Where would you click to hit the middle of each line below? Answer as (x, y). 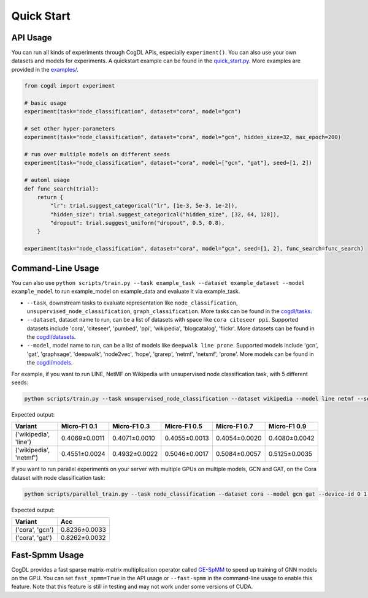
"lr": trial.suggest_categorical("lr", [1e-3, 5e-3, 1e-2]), (144, 206)
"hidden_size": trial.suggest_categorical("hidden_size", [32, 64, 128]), (165, 214)
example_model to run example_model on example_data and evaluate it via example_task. (126, 292)
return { (50, 197)
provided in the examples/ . (45, 69)
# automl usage (47, 180)
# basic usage (45, 103)
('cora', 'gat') (33, 538)
